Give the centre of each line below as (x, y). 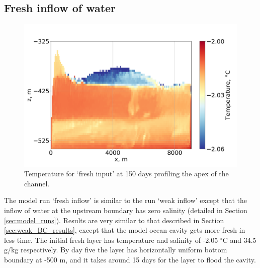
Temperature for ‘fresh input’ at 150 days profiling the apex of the (126, 174)
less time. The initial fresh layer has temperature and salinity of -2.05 (111, 240)
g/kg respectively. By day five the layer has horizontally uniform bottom (116, 250)
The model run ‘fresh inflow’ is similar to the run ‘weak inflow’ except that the (125, 200)
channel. (37, 183)
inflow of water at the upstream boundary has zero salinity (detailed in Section (126, 210)
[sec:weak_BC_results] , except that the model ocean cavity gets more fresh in (125, 230)
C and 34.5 (239, 240)
